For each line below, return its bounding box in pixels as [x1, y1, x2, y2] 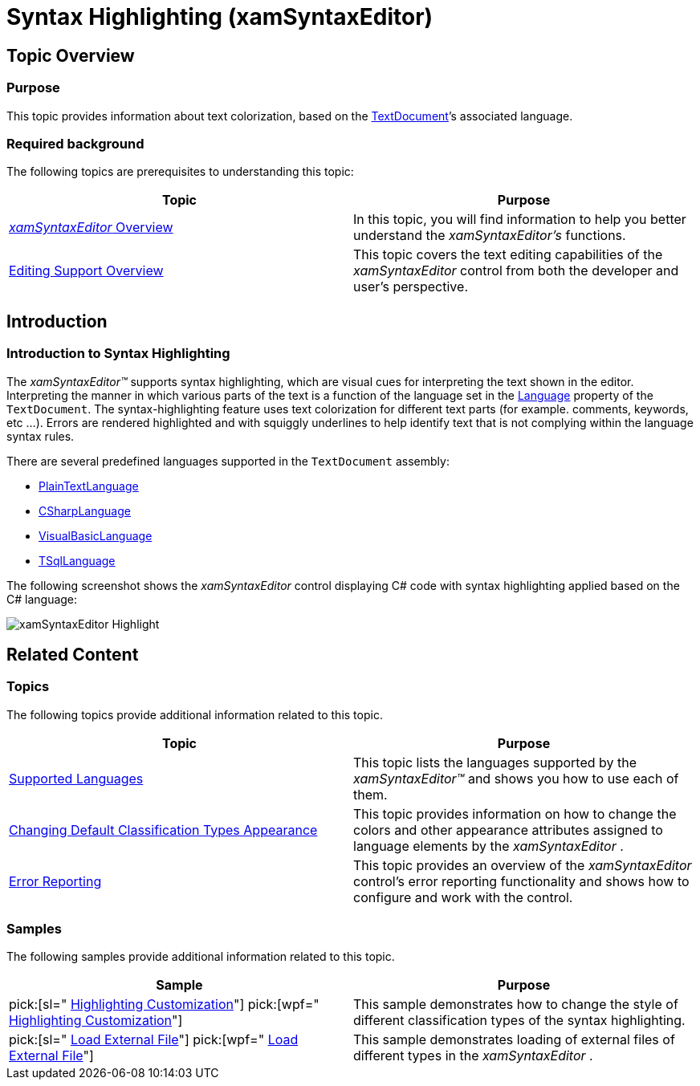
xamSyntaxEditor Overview [9, 219, 173, 236]
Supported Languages [9, 770, 144, 787]
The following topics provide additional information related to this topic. [6, 707, 383, 722]
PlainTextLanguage [39, 478, 139, 493]
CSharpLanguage [39, 503, 131, 518]
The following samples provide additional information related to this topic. [6, 950, 395, 964]
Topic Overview [6, 45, 135, 66]
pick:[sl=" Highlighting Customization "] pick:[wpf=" [9, 996, 319, 1013]
